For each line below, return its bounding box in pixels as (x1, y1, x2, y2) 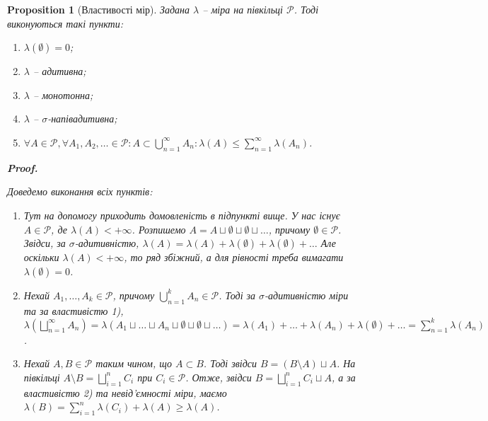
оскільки (23, 250, 59, 265)
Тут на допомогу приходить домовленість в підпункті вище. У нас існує (23, 207, 340, 222)
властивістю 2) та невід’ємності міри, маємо (23, 385, 227, 400)
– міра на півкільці (202, 2, 283, 16)
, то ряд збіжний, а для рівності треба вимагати (124, 250, 344, 265)
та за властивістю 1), (23, 303, 124, 318)
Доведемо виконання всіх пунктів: (7, 184, 153, 199)
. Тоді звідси (203, 356, 257, 371)
